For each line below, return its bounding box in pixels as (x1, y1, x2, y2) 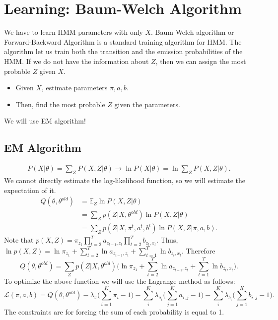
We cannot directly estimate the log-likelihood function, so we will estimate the (4, 175, 245, 185)
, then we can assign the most (155, 56, 246, 66)
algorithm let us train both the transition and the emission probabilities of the (4, 46, 243, 57)
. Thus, (156, 235, 178, 245)
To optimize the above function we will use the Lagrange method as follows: (4, 275, 235, 286)
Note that (4, 235, 34, 245)
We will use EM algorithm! (4, 116, 86, 126)
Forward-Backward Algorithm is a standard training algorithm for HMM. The (4, 36, 242, 47)
